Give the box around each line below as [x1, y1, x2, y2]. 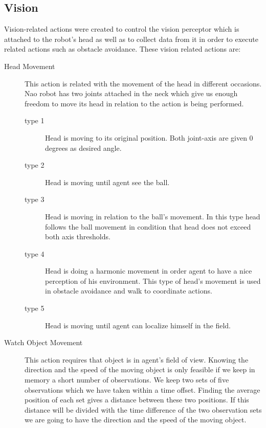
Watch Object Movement [4, 337, 83, 348]
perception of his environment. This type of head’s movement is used [45, 275, 261, 286]
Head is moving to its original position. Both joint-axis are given [45, 132, 247, 143]
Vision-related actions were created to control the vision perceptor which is [4, 24, 239, 34]
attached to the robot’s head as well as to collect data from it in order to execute [4, 33, 258, 44]
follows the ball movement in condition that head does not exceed [45, 221, 251, 232]
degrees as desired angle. [45, 142, 122, 153]
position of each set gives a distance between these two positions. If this [25, 394, 249, 405]
